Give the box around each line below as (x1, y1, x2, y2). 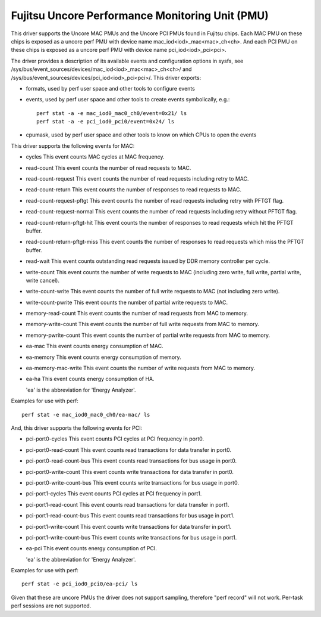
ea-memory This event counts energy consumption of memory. (26, 354, 181, 361)
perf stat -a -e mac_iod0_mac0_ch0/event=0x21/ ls (36, 110, 187, 116)
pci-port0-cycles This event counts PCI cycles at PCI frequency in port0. (26, 435, 204, 442)
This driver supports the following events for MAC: (11, 142, 135, 149)
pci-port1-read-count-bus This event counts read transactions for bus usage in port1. (26, 512, 235, 519)
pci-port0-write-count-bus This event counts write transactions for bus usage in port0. (26, 479, 239, 486)
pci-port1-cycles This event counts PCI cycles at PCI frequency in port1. (26, 490, 202, 497)
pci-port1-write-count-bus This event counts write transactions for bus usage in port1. (26, 534, 237, 541)
